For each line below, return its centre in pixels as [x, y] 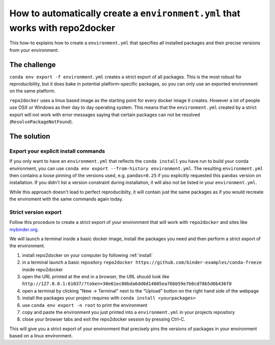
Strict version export [36, 212]
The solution [30, 136]
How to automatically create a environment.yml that [125, 13]
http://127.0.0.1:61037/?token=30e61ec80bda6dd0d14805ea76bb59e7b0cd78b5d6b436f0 [127, 284]
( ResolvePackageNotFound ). [41, 122]
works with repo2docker [62, 28]
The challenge [33, 64]
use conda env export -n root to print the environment [85, 305]
